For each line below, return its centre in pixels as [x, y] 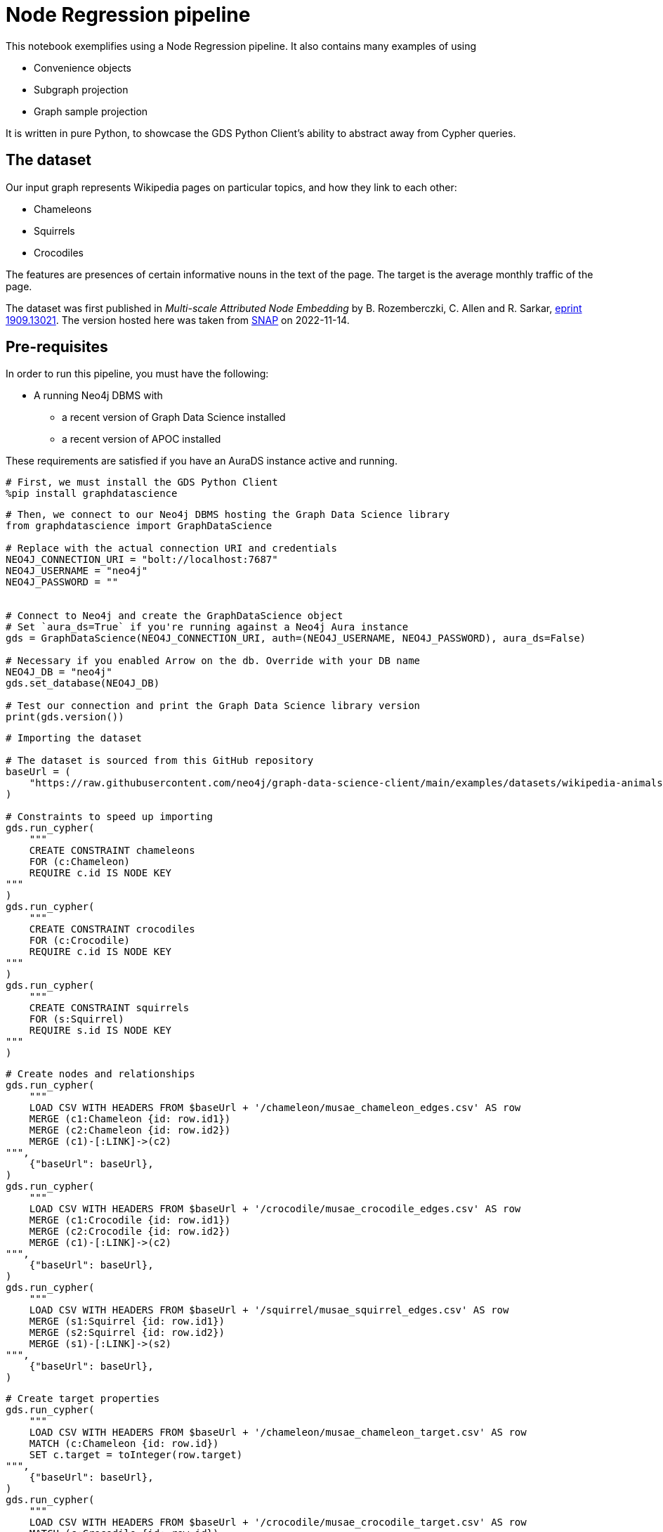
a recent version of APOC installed [142, 439]
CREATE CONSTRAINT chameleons [112, 851]
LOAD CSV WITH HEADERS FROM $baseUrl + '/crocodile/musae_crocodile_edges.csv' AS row [275, 1209]
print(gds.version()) [65, 717]
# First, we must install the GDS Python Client [142, 482]
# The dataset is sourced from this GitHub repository [160, 761]
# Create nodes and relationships [100, 1074]
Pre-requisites [57, 347]
